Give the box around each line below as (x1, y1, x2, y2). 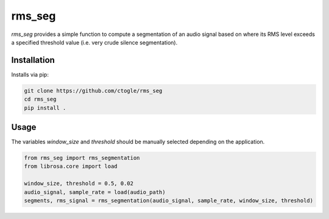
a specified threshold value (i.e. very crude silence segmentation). (11, 38, 178, 46)
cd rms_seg (24, 96, 57, 103)
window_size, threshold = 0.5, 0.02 (24, 180, 134, 187)
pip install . (24, 104, 66, 111)
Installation (11, 55, 55, 65)
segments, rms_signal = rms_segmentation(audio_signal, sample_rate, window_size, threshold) (24, 197, 314, 204)
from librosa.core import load (24, 163, 118, 170)
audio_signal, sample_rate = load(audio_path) (24, 188, 166, 195)
